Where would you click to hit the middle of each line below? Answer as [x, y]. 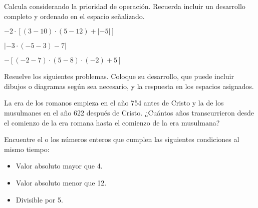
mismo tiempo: [27, 149]
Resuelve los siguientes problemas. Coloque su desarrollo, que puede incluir [119, 76]
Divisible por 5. [39, 199]
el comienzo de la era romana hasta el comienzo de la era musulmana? [112, 122]
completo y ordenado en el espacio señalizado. [74, 16]
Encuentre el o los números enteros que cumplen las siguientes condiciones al [122, 139]
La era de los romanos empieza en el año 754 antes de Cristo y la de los [114, 103]
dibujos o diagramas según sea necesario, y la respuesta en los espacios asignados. [129, 86]
